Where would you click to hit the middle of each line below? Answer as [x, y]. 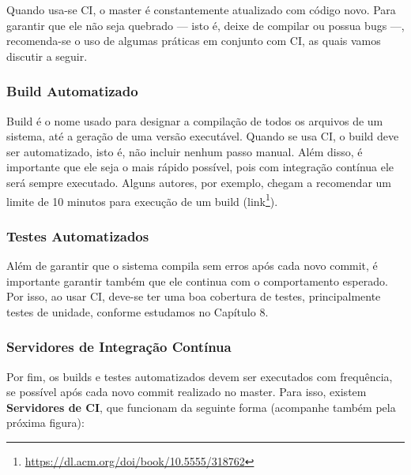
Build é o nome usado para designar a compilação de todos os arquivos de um [195, 120]
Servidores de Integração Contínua [119, 347]
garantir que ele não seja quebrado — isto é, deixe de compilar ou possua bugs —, [205, 25]
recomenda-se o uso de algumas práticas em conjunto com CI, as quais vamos [194, 41]
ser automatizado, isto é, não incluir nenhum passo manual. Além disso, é [185, 151]
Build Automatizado [72, 91]
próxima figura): [45, 423]
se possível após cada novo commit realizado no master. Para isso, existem [187, 392]
